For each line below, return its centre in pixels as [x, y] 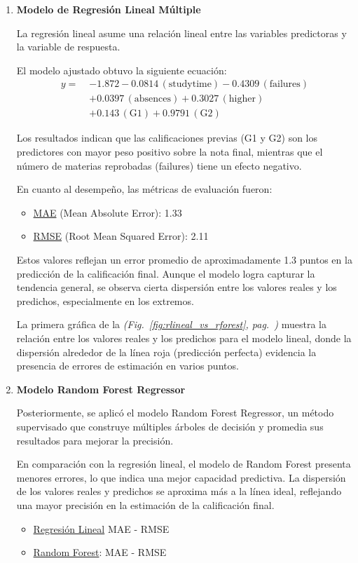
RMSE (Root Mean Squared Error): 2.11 [121, 236]
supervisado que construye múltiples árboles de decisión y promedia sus [170, 426]
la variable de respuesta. [68, 47]
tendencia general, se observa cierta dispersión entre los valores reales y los [177, 287]
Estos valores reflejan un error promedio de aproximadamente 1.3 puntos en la [184, 260]
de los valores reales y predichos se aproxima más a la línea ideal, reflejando [179, 491]
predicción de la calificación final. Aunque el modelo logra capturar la [166, 273]
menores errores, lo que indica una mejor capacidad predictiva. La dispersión [181, 477]
